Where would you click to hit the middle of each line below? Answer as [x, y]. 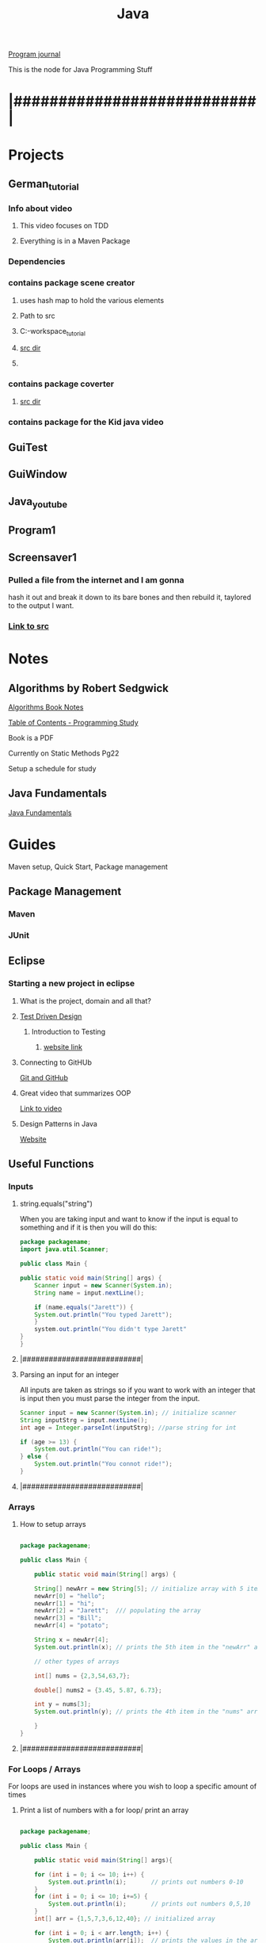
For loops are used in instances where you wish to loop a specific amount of [133, 1786]
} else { [34, 1457]
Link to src [29, 626]
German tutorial [44, 185]
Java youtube [38, 503]
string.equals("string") [56, 1204]
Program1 [32, 531]
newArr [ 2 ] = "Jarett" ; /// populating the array [118, 1611]
